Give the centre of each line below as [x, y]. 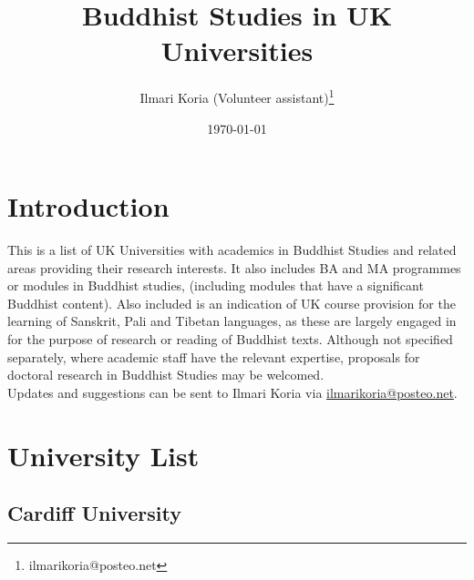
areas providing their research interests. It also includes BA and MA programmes [234, 267]
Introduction [88, 206]
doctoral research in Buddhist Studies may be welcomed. [166, 375]
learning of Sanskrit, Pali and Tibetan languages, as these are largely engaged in [232, 321]
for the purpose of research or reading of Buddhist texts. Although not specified [230, 339]
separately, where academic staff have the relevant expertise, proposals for [214, 356]
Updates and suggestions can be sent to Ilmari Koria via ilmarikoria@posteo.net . [232, 392]
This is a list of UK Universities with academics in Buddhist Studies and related [232, 250]
